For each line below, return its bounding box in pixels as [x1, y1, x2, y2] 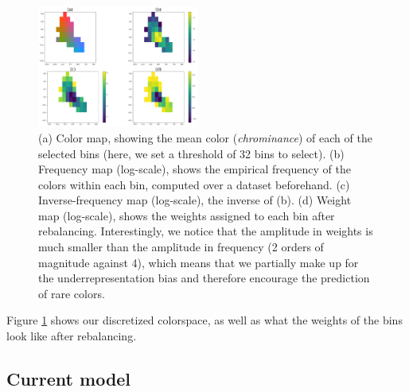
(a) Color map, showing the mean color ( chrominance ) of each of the [38, 129, 372, 146]
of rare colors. [38, 285, 105, 301]
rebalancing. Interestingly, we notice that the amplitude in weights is [38, 223, 373, 239]
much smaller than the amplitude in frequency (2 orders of [38, 239, 324, 255]
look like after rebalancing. [6, 328, 137, 344]
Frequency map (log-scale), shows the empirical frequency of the [38, 161, 351, 177]
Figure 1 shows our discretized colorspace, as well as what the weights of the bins [6, 312, 403, 328]
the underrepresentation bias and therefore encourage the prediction [38, 270, 370, 286]
